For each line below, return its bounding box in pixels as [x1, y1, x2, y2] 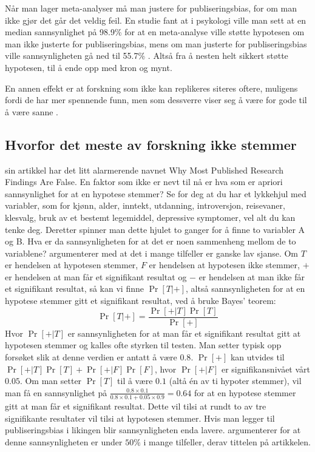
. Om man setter [19, 374, 82, 387]
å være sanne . [5, 105, 59, 118]
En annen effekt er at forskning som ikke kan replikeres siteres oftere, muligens [5, 81, 298, 94]
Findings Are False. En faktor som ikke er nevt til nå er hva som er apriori [5, 175, 283, 188]
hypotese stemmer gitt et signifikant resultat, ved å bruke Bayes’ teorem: [5, 294, 276, 307]
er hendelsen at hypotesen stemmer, [5, 258, 138, 271]
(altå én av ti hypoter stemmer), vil [169, 374, 302, 387]
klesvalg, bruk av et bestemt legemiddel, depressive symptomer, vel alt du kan [5, 211, 296, 223]
